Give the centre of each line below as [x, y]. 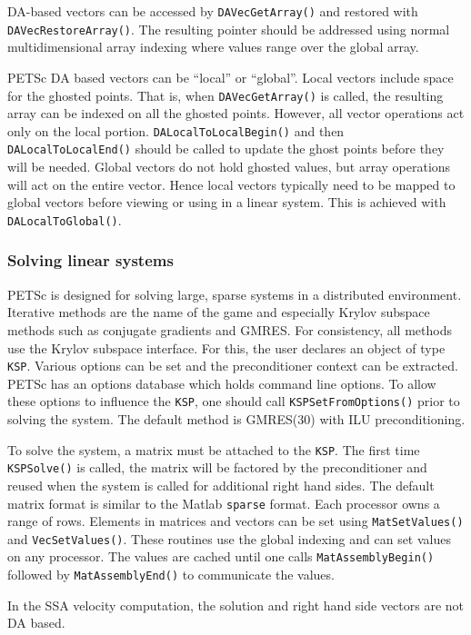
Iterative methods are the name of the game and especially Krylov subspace [219, 312]
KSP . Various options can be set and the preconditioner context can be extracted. [233, 366]
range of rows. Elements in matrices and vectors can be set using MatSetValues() [235, 521]
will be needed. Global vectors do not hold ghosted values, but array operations [229, 167]
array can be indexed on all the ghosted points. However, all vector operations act [236, 113]
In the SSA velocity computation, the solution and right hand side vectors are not [236, 605]
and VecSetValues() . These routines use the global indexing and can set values [229, 538]
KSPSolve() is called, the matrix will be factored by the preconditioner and [217, 467]
